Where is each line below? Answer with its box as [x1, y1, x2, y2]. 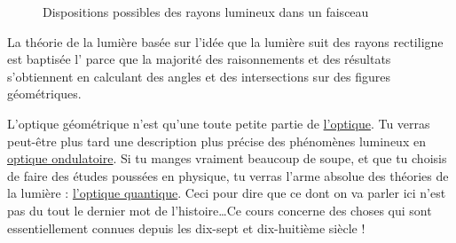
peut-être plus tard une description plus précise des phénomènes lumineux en [7, 131, 426, 150]
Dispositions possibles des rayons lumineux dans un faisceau [43, 3, 369, 20]
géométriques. [7, 84, 82, 103]
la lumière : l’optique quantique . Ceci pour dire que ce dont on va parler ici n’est [7, 184, 446, 202]
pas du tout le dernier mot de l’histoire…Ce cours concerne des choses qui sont [7, 200, 432, 219]
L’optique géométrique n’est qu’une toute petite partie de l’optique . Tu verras [7, 114, 430, 132]
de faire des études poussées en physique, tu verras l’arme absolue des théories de [7, 166, 449, 184]
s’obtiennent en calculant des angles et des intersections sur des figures [7, 67, 391, 85]
